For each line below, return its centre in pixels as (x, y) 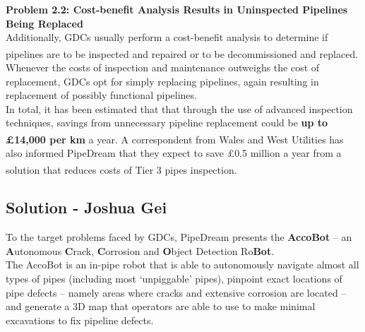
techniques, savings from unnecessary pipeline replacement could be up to (167, 123)
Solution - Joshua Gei (86, 207)
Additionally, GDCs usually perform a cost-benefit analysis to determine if (167, 37)
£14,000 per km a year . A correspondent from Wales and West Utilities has (175, 139)
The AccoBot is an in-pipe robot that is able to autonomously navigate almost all (182, 265)
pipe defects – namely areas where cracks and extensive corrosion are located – (176, 292)
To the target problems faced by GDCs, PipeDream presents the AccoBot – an (179, 237)
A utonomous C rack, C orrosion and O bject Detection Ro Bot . (140, 250)
